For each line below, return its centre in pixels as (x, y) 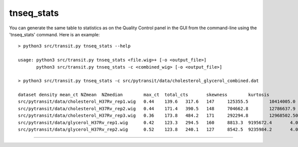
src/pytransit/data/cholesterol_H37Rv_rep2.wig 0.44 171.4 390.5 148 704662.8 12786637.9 (157, 109)
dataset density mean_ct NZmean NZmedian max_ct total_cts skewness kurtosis (144, 95)
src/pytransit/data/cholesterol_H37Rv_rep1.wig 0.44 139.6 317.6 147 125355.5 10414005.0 (157, 102)
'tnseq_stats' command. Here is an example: (55, 34)
